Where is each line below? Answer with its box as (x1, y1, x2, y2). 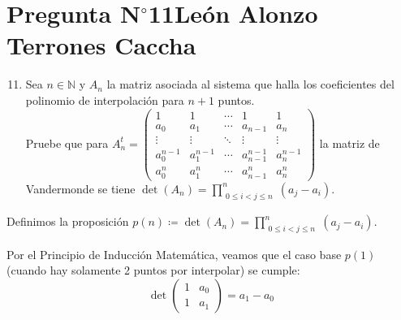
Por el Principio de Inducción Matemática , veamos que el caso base (6, 245, 342, 262)
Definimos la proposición (6, 213, 129, 230)
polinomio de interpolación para (25, 91, 184, 108)
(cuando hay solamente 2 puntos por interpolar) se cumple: (6, 262, 300, 279)
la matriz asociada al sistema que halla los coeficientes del (106, 76, 395, 93)
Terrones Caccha (6, 28, 196, 62)
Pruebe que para (25, 134, 109, 151)
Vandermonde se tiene (25, 179, 136, 197)
